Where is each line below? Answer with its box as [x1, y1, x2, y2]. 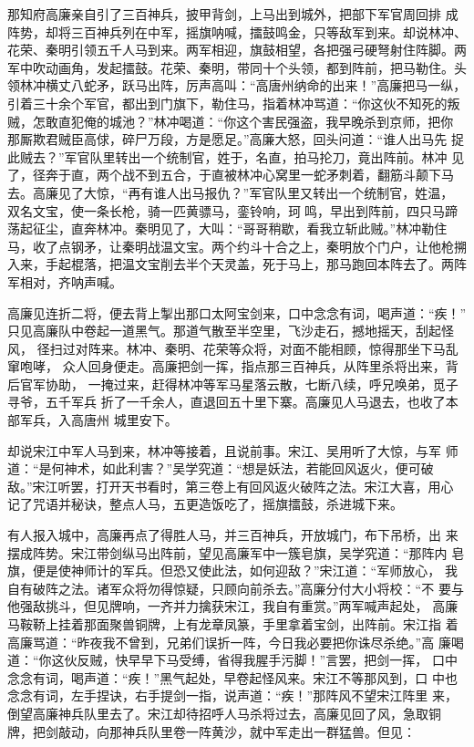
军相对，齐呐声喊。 [7, 272, 122, 291]
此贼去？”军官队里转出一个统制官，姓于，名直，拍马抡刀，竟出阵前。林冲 [7, 147, 448, 166]
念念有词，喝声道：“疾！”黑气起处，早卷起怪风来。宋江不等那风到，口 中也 [7, 668, 458, 687]
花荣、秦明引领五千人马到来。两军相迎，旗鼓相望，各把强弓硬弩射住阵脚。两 [7, 40, 467, 59]
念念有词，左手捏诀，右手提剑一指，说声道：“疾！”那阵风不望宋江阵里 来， [7, 686, 458, 705]
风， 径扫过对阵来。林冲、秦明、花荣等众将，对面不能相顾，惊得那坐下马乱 [7, 338, 459, 358]
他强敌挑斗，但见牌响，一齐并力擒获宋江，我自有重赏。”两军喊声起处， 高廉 [7, 597, 459, 616]
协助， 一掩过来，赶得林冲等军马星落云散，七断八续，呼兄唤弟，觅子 [45, 374, 459, 393]
